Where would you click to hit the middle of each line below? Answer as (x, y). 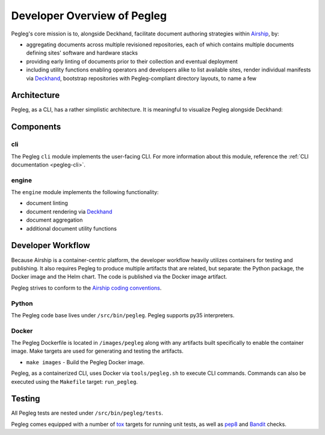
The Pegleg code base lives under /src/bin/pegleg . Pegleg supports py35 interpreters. (123, 315)
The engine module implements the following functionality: (85, 192)
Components (36, 127)
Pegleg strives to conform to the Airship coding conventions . (86, 288)
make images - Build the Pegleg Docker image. (85, 362)
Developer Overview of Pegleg (89, 16)
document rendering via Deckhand (69, 211)
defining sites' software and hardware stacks (82, 53)
